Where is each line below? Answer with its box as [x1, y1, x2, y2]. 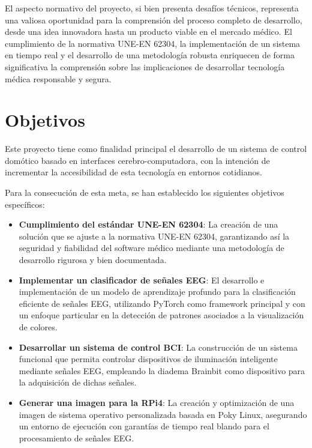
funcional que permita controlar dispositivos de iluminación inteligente [19, 353, 278, 365]
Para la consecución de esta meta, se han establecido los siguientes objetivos [5, 186, 284, 199]
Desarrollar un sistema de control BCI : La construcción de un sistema [19, 341, 298, 353]
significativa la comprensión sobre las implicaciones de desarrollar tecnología [5, 60, 285, 73]
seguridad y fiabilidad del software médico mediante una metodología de [19, 241, 284, 254]
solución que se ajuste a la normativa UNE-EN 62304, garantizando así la [19, 229, 290, 242]
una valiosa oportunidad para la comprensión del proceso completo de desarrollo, [5, 13, 302, 26]
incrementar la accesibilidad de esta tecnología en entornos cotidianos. [5, 166, 262, 178]
